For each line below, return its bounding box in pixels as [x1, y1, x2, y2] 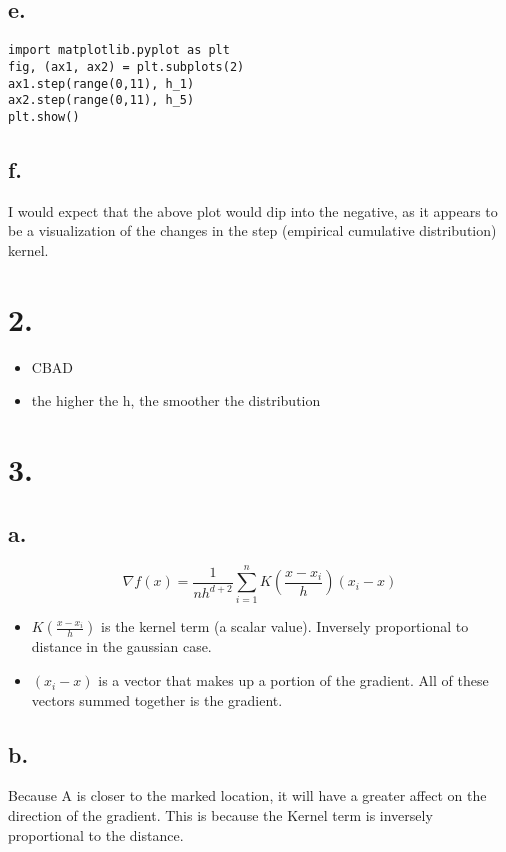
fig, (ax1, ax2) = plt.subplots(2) [8, 59, 245, 74]
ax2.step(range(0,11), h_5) [8, 93, 195, 108]
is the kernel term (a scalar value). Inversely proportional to [101, 616, 469, 637]
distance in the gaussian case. [31, 636, 212, 657]
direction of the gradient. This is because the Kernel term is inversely [8, 805, 433, 826]
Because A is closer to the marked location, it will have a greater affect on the [8, 785, 487, 806]
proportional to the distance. [8, 824, 184, 845]
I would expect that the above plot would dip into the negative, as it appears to [8, 200, 498, 221]
